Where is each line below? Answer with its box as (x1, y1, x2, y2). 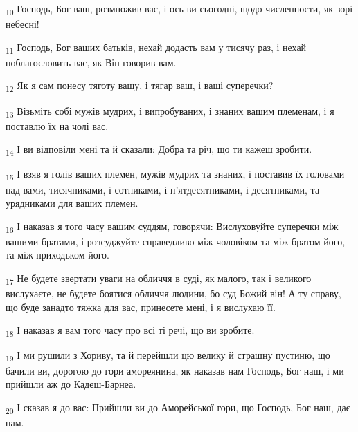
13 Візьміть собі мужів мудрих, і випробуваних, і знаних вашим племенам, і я (6, 103, 334, 120)
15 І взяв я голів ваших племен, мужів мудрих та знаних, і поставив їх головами (6, 167, 345, 183)
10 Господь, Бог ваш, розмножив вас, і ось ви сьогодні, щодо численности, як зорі (6, 1, 353, 17)
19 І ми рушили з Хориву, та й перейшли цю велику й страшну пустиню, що (6, 348, 330, 364)
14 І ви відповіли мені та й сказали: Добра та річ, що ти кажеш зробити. (6, 142, 312, 158)
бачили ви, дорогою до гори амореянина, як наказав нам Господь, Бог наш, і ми (6, 363, 344, 377)
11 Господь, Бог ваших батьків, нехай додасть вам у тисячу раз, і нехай (6, 39, 307, 56)
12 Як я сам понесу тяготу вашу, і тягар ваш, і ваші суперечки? (6, 78, 274, 95)
